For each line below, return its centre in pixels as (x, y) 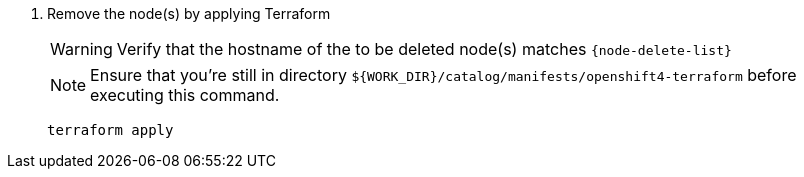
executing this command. (185, 95)
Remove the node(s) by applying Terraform (189, 13)
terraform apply (110, 130)
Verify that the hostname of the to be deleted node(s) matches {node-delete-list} (424, 49)
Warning (81, 49)
